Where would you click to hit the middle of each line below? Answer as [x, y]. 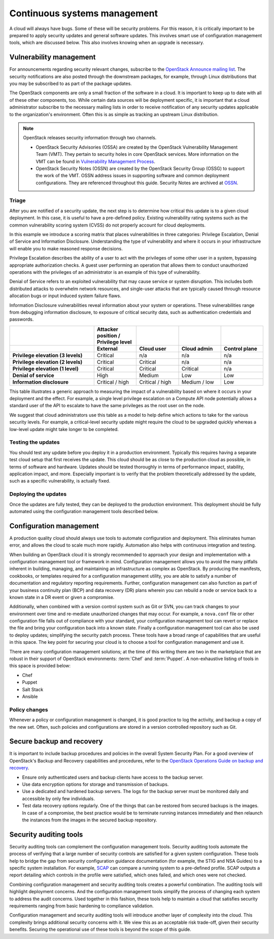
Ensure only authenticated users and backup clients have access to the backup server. [113, 777]
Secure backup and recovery [56, 741]
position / [108, 335]
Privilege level [114, 342]
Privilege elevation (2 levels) [47, 362]
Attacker [108, 329]
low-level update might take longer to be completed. [64, 429]
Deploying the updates [38, 494]
